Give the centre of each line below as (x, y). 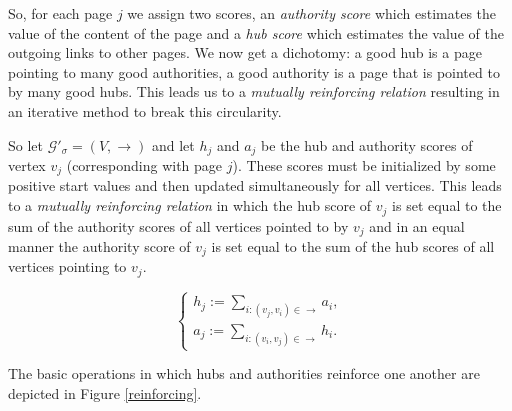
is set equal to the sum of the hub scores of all (353, 245)
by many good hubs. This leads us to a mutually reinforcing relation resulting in (254, 91)
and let (173, 144)
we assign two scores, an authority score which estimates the (311, 13)
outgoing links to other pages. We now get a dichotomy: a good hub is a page (245, 52)
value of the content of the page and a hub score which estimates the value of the (256, 32)
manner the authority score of (99, 245)
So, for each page (60, 13)
